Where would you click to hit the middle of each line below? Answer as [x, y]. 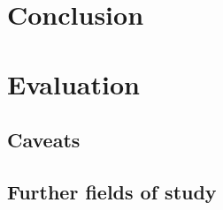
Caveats [44, 140]
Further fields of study [112, 191]
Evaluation [73, 83]
